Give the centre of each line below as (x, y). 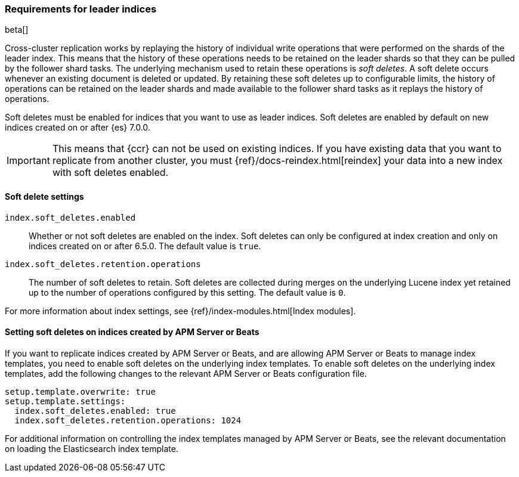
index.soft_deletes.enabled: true (95, 411)
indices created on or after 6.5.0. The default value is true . (145, 246)
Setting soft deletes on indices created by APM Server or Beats (132, 332)
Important (28, 161)
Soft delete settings (44, 196)
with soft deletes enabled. (110, 173)
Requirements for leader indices (81, 9)
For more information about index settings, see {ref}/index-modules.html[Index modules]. (180, 311)
